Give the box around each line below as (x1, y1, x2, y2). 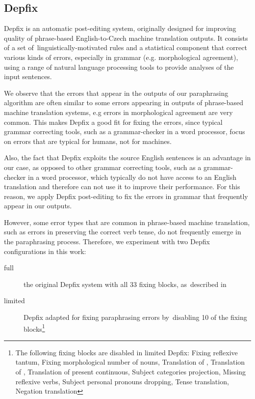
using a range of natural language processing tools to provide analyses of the (4, 61, 234, 72)
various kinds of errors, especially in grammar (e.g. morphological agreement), (4, 52, 238, 62)
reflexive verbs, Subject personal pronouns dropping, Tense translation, (15, 376, 229, 386)
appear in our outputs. (4, 200, 72, 211)
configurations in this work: (4, 246, 86, 256)
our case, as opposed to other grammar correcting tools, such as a (4, 162, 202, 172)
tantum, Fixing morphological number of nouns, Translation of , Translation (15, 357, 245, 367)
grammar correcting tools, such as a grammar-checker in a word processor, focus (4, 126, 245, 137)
